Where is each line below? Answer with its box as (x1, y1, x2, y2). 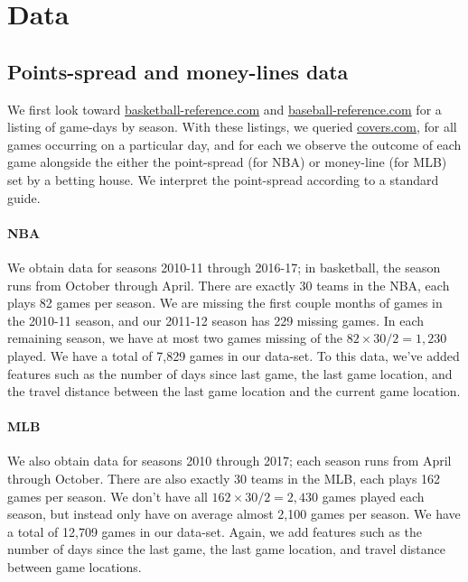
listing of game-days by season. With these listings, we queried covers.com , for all (7, 117, 457, 136)
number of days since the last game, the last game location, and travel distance (7, 540, 445, 559)
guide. (7, 188, 41, 207)
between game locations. (7, 558, 142, 577)
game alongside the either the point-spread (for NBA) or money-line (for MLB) (7, 152, 447, 171)
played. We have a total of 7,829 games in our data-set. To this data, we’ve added (7, 346, 460, 365)
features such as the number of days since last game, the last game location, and (7, 364, 453, 383)
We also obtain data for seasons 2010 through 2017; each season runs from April (7, 451, 452, 470)
